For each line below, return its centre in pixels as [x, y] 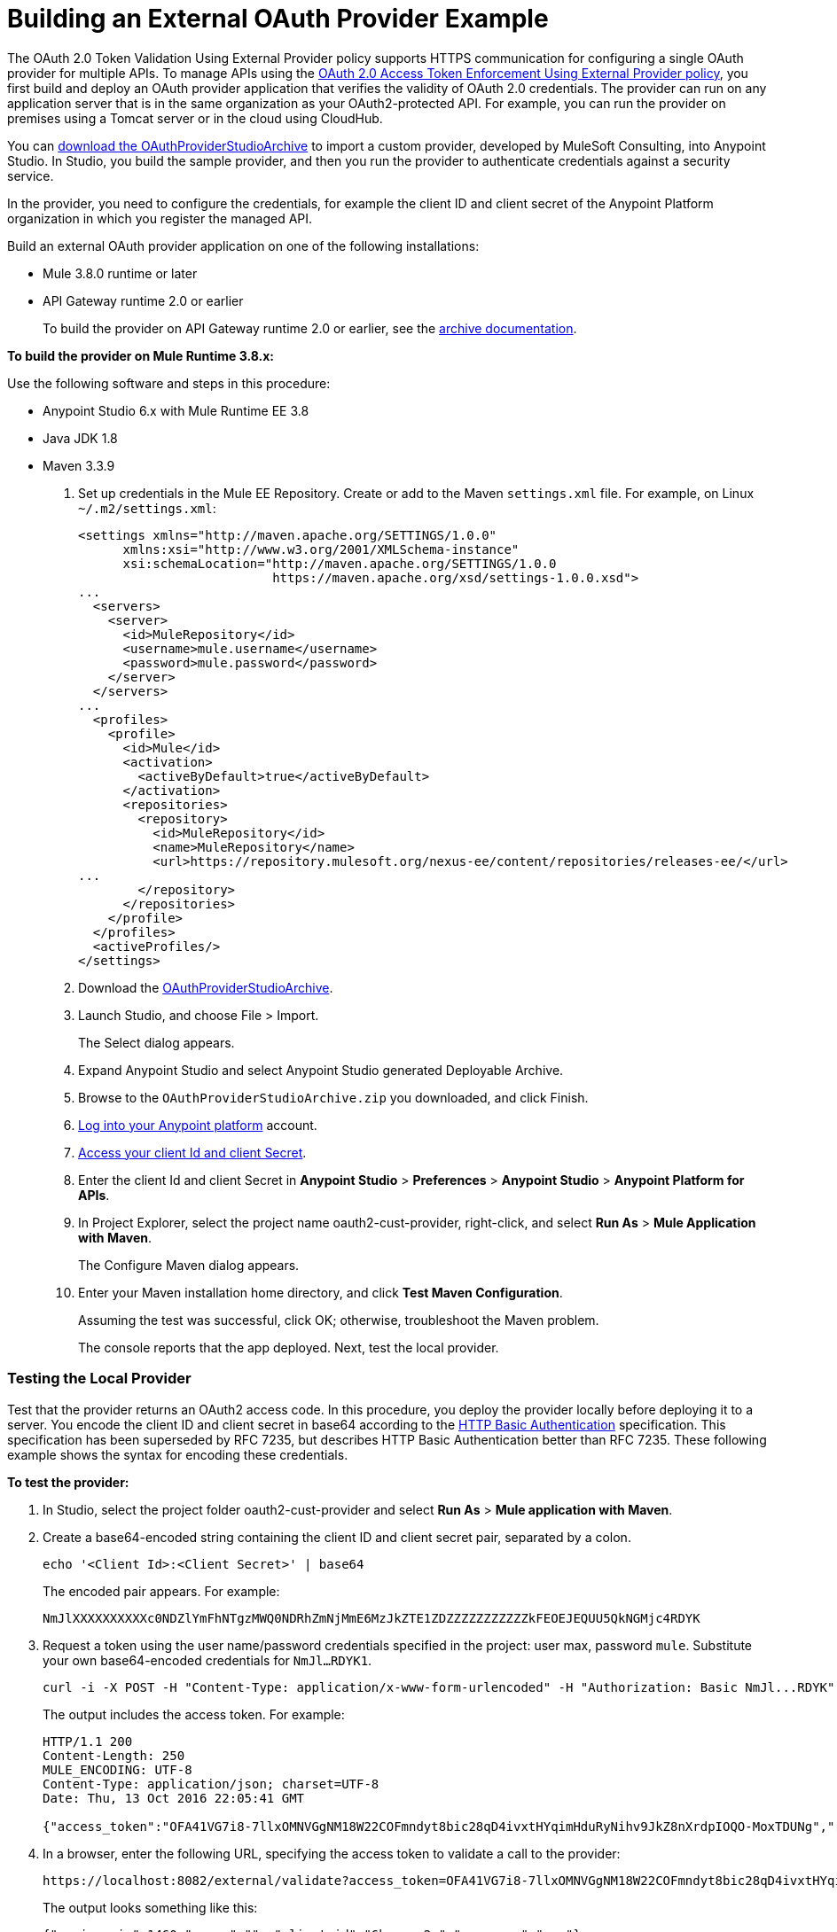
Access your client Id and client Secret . [192, 1152]
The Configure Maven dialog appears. [189, 1265]
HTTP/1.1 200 [88, 1741]
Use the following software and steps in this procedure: [169, 383]
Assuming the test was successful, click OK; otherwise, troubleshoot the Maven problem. [339, 1320]
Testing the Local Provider [99, 1379]
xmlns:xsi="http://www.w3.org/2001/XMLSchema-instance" [321, 549]
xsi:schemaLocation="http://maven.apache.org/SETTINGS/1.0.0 [340, 563]
